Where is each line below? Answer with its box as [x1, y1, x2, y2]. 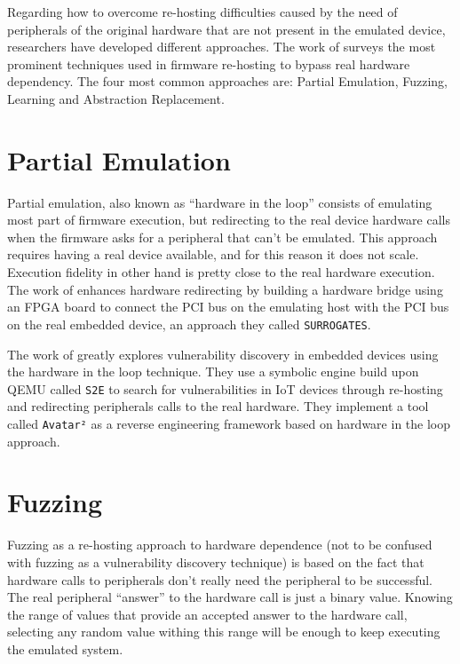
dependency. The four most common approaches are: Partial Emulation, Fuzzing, [7, 72, 448, 91]
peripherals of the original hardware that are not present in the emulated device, [7, 20, 446, 38]
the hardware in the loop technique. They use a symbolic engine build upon [7, 362, 419, 381]
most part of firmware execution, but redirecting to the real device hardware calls [7, 210, 450, 229]
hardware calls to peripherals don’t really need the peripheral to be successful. [7, 570, 433, 589]
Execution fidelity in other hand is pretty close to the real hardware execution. [7, 263, 435, 281]
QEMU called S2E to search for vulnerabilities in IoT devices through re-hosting [7, 379, 443, 398]
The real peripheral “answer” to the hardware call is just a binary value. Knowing [7, 588, 453, 606]
